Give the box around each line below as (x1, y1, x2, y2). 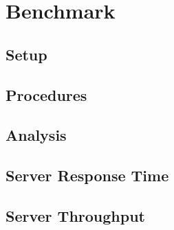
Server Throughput (6, 205, 145, 226)
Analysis (6, 124, 67, 146)
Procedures (6, 84, 87, 105)
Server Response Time (6, 165, 169, 186)
